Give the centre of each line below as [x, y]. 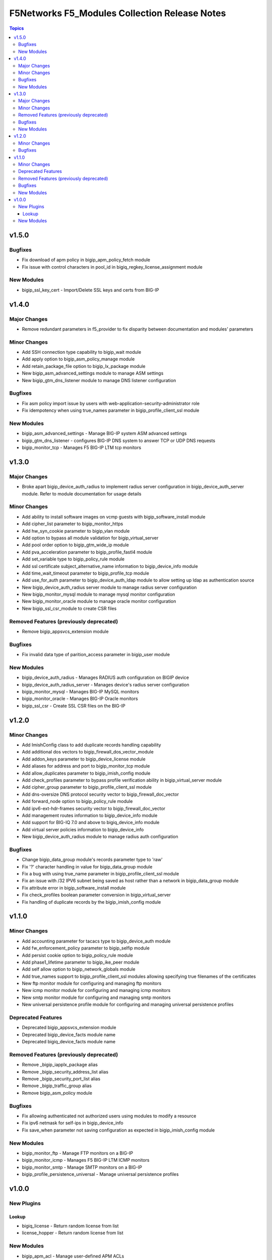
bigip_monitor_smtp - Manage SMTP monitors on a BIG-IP [82, 1167]
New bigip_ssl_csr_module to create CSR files [69, 608]
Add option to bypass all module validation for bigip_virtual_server [90, 538]
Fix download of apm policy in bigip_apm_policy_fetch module [86, 260]
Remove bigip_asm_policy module [57, 1093]
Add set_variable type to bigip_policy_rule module [73, 559]
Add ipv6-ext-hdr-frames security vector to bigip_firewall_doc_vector [94, 808]
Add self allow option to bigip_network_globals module [79, 969]
